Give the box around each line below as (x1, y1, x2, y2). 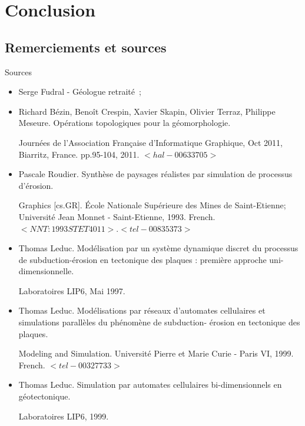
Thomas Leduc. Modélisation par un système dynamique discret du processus (18, 242, 299, 254)
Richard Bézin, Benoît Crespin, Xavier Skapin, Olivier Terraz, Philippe (18, 105, 276, 117)
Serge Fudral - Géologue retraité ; (18, 85, 141, 98)
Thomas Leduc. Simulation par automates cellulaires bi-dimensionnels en (18, 378, 282, 391)
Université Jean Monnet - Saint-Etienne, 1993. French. (18, 210, 216, 222)
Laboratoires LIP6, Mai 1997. (18, 284, 125, 297)
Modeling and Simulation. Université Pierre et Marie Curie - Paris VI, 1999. (18, 347, 294, 360)
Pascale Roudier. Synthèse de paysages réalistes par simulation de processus (18, 168, 293, 180)
